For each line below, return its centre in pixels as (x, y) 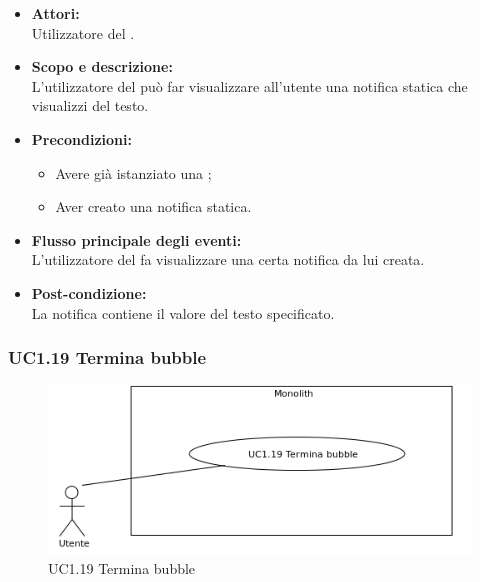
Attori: (55, 13)
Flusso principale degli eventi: (136, 239)
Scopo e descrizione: (102, 66)
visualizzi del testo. (90, 105)
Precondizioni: (81, 138)
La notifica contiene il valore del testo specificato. (183, 312)
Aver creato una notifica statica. (153, 206)
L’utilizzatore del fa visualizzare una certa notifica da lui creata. (228, 259)
